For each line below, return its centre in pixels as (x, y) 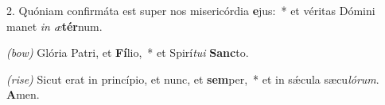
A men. (23, 94)
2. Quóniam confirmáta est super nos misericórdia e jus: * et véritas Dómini (191, 10)
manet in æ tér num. (54, 26)
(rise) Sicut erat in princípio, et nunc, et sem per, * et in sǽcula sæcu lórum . (193, 79)
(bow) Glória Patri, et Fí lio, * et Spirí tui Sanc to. (128, 52)
